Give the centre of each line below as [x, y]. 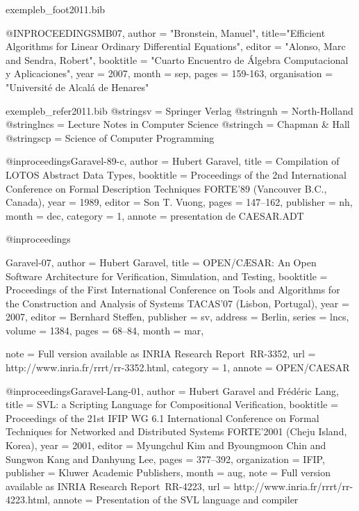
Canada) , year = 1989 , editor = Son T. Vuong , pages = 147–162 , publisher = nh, [179, 202]
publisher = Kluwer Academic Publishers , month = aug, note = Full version [168, 472]
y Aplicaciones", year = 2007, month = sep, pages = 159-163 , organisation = [169, 73]
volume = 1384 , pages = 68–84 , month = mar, [105, 330]
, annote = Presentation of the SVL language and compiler [173, 500]
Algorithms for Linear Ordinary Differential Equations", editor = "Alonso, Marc [176, 46]
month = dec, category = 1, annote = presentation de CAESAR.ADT [155, 215]
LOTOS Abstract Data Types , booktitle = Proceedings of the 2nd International [176, 174]
